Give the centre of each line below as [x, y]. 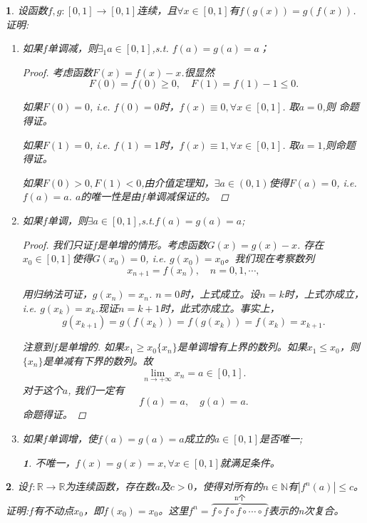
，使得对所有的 [228, 486]
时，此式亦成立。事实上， [220, 307]
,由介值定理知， [178, 182]
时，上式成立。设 [220, 294]
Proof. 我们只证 [57, 244]
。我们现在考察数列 [270, 258]
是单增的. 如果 [91, 347]
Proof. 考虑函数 [57, 72]
